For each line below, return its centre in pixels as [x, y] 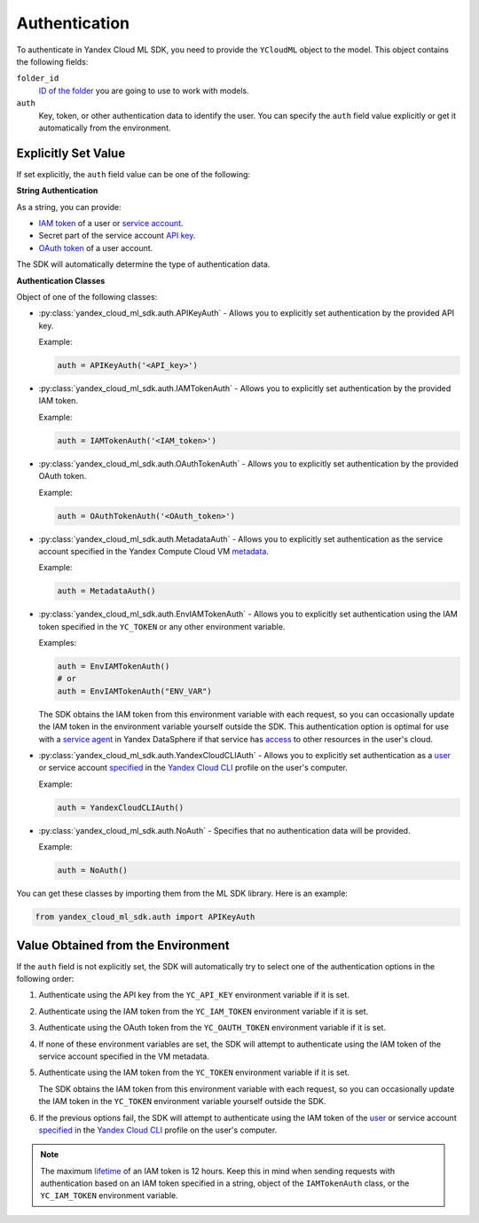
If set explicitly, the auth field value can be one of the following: [133, 174]
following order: [45, 979]
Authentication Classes [61, 280]
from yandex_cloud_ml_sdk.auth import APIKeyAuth [145, 917]
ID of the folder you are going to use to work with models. [144, 90]
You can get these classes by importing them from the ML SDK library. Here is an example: [182, 894]
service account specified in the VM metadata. [124, 1056]
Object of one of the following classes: [87, 296]
